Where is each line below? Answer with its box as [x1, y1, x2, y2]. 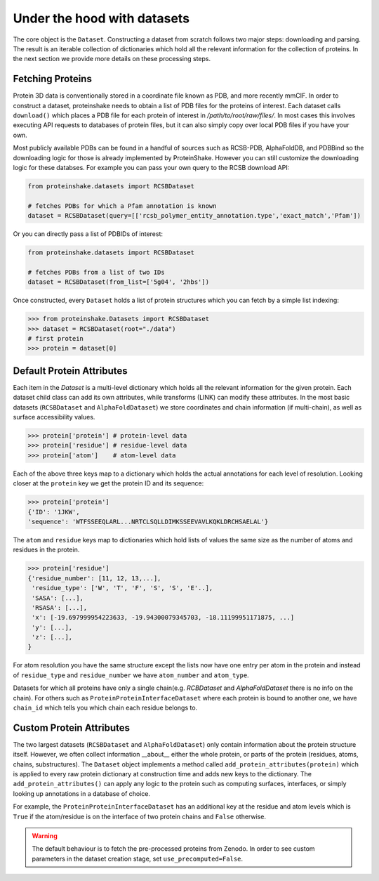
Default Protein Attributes [13, 365, 128, 377]
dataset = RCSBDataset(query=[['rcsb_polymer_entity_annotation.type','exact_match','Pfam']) [27, 211, 361, 220]
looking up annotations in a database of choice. [13, 789, 151, 797]
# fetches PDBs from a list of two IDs [27, 268, 165, 276]
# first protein [27, 334, 84, 343]
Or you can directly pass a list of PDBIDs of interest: [13, 230, 163, 238]
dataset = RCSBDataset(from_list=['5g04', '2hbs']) [27, 278, 210, 286]
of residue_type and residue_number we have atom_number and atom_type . [13, 671, 249, 679]
